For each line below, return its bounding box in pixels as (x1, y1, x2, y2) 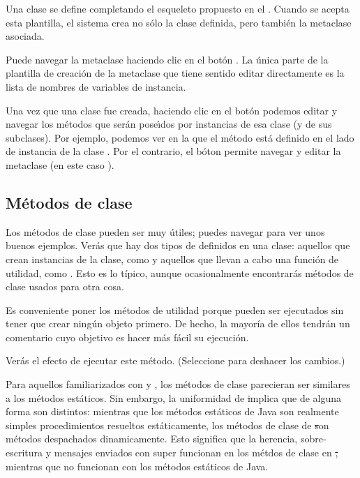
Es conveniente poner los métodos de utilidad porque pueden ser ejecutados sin (6, 302, 344, 317)
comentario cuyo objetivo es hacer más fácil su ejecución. (6, 329, 249, 344)
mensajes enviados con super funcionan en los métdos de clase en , (54, 445, 338, 460)
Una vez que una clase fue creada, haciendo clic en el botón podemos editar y (6, 103, 338, 117)
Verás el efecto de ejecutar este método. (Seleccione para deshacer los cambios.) (6, 353, 345, 368)
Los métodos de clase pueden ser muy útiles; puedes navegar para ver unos (6, 224, 325, 239)
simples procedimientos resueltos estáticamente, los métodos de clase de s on (6, 417, 329, 432)
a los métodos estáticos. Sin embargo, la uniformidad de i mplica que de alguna (6, 390, 342, 405)
